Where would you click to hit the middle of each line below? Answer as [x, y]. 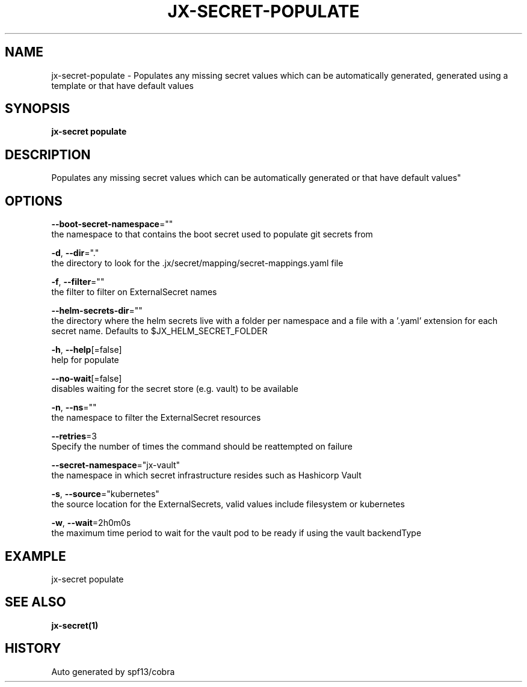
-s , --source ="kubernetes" [105, 494]
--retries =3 [74, 436]
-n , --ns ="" [74, 408]
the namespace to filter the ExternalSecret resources [156, 418]
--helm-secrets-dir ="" [97, 311]
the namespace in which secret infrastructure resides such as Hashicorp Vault [206, 475]
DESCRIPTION [48, 154]
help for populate [85, 360]
